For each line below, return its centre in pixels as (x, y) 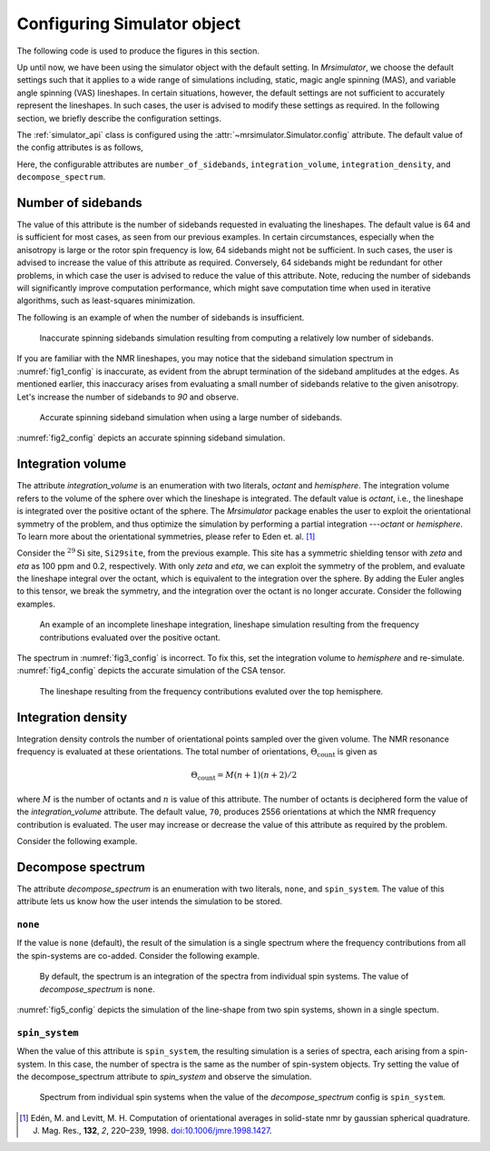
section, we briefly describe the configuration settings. (119, 118)
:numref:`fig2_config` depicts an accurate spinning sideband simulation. (151, 438)
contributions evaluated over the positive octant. (130, 637)
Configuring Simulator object (129, 24)
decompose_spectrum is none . (97, 989)
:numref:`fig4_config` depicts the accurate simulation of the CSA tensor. (151, 671)
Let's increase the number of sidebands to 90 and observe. (128, 397)
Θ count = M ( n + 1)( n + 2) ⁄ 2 (244, 776)
